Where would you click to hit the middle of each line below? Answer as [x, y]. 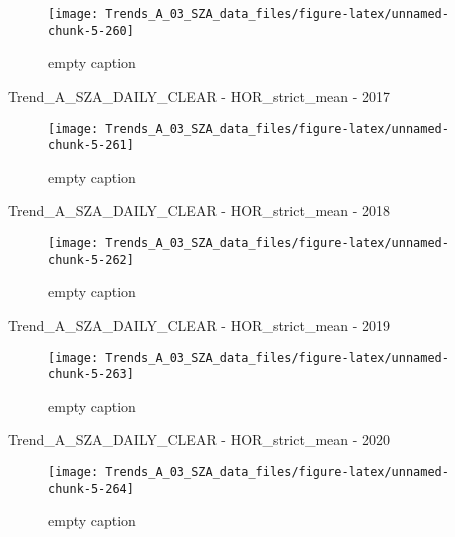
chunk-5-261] [91, 145]
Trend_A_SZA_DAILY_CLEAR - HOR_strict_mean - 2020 [199, 439]
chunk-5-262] [91, 259]
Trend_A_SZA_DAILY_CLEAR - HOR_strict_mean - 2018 [199, 210]
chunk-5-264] [91, 488]
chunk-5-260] [91, 30]
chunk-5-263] [91, 374]
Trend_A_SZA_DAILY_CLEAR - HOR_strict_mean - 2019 [199, 324]
